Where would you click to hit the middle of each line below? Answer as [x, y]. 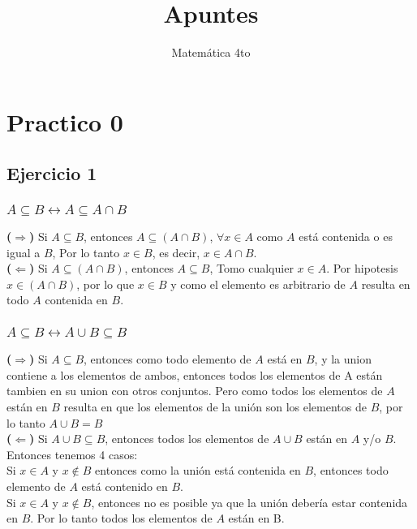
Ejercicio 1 [52, 173]
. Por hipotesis [362, 268]
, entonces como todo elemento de [168, 359]
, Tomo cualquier [251, 268]
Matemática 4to [211, 52]
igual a [24, 252]
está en [285, 359]
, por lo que [105, 284]
